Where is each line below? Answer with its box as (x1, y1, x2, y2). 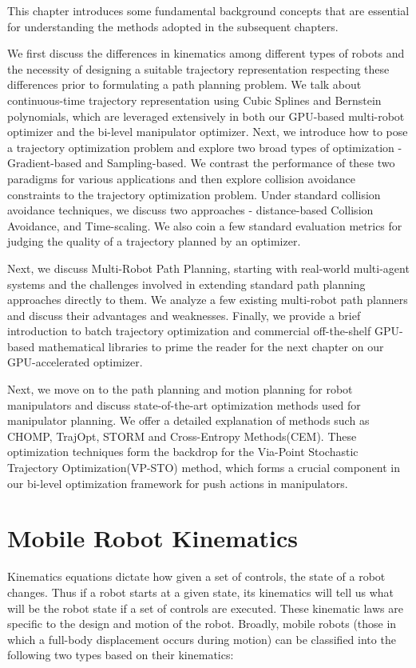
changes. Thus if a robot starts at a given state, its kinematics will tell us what (7, 583, 394, 600)
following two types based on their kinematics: (7, 646, 234, 663)
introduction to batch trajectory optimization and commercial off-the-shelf (7, 322, 371, 339)
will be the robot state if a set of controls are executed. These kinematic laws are (7, 599, 403, 616)
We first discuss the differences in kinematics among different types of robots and (7, 45, 405, 62)
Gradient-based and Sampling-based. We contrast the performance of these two (7, 154, 395, 171)
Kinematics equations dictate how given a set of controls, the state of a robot (7, 568, 386, 585)
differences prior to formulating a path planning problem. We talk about (7, 76, 362, 93)
